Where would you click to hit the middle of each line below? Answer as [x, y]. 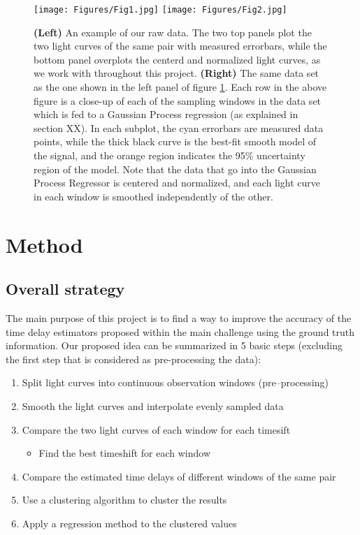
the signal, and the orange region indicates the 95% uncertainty [170, 155]
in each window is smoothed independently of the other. [153, 196]
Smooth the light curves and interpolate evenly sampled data [153, 405]
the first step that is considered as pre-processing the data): [134, 359]
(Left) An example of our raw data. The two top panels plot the [173, 32]
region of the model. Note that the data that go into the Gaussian [175, 169]
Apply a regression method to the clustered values [129, 523]
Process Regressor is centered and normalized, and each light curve [177, 183]
